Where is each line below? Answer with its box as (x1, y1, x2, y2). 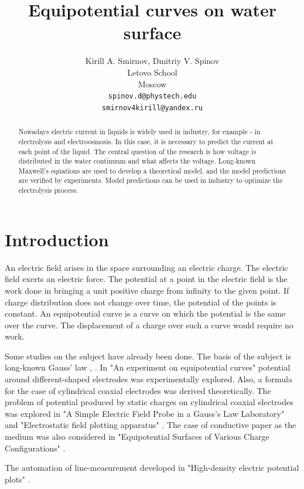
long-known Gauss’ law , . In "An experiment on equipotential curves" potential (5, 361, 291, 373)
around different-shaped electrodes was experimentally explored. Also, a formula (5, 373, 292, 385)
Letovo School (127, 66, 177, 78)
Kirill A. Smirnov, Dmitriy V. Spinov (85, 55, 220, 67)
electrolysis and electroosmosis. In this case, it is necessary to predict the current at (18, 136, 274, 146)
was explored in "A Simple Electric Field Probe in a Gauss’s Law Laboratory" (5, 407, 285, 419)
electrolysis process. (18, 185, 78, 195)
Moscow (138, 77, 167, 90)
